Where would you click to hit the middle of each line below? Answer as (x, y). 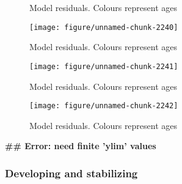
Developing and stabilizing (71, 173)
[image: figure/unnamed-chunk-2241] (104, 66)
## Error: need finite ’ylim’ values (81, 146)
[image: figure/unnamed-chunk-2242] (104, 106)
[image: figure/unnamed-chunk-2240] (104, 27)
